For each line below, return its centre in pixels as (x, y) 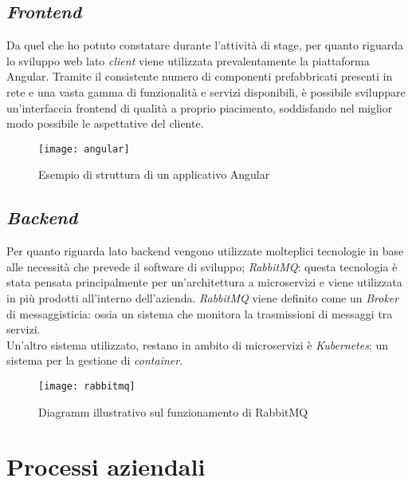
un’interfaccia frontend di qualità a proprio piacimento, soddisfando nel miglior (200, 107)
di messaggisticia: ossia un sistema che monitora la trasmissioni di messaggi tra (200, 313)
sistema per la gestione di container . (95, 360)
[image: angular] (84, 149)
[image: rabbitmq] (87, 386)
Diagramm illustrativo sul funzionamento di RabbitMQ (173, 411)
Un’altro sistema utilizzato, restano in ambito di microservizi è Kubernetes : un (198, 344)
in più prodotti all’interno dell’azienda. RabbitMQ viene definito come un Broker (203, 298)
